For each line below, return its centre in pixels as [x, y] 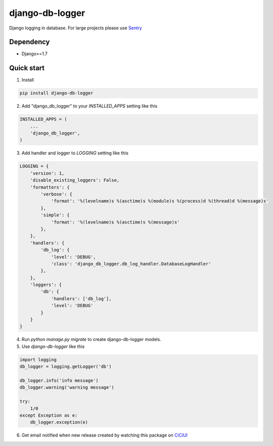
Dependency [29, 42]
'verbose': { [56, 194]
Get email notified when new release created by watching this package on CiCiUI [104, 435]
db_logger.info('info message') [59, 380]
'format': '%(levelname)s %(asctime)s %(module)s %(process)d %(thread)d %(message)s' [160, 201]
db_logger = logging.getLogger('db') [66, 367]
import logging [38, 359]
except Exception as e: [49, 415]
